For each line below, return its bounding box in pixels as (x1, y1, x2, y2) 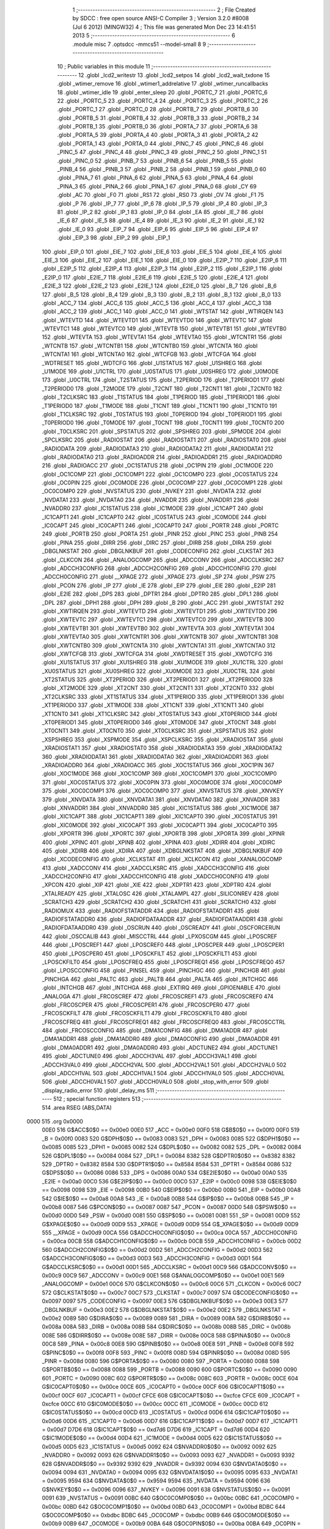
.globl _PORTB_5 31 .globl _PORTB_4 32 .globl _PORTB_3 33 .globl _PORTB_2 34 (57, 114, 260, 122)
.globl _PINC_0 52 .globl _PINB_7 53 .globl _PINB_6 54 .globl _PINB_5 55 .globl (57, 157, 253, 165)
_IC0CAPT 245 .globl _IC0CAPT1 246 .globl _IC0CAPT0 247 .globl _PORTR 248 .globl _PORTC (42, 522, 279, 529)
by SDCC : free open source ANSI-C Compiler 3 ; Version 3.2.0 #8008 (72, 15, 249, 22)
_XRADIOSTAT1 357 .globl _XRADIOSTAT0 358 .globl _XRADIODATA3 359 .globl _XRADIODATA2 (42, 744, 282, 752)
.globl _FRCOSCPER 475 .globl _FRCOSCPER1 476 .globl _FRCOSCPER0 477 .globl (42, 1001, 250, 1009)
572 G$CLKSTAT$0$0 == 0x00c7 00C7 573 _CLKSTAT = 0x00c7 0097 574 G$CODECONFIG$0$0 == (42, 1289, 299, 1296)
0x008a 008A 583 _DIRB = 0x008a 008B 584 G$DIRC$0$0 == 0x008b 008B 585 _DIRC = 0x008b (42, 1323, 291, 1330)
